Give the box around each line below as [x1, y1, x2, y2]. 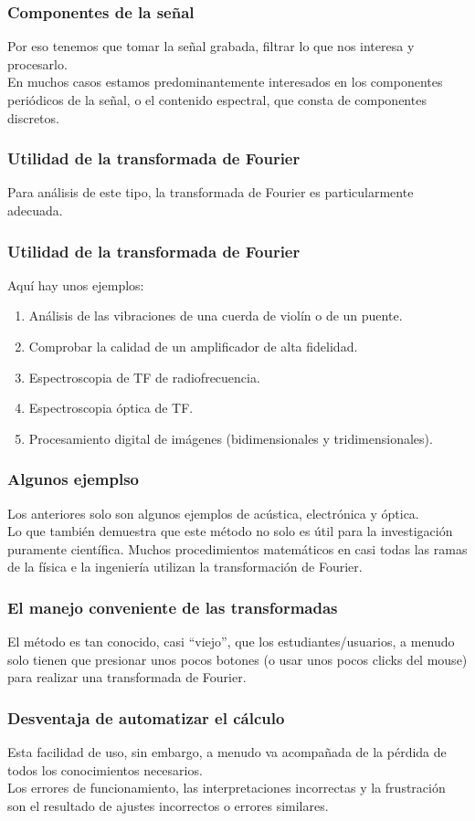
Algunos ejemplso [7, 468, 140, 490]
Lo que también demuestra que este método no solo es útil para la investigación [7, 521, 453, 541]
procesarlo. [7, 54, 68, 73]
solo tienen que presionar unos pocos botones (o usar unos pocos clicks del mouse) [7, 649, 468, 668]
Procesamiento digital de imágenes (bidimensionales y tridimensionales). [28, 428, 433, 447]
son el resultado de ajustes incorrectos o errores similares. [7, 795, 329, 815]
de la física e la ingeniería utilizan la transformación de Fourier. [7, 557, 363, 576]
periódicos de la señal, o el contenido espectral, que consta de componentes [7, 90, 427, 109]
